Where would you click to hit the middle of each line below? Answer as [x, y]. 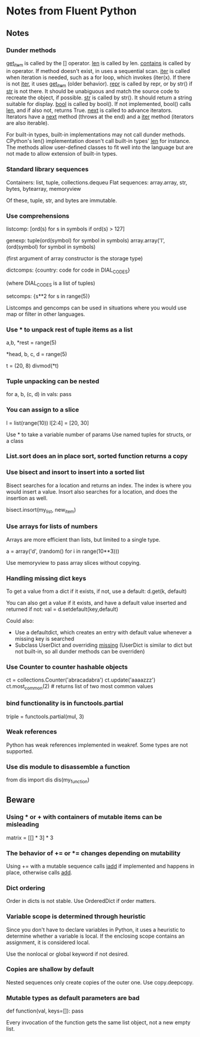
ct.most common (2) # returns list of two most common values [80, 687]
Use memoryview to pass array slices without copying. [74, 562]
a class [15, 440]
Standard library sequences [47, 169]
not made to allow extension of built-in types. [62, 154]
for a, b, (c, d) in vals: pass [39, 394]
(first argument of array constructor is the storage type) [75, 259]
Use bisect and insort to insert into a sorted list [76, 472]
